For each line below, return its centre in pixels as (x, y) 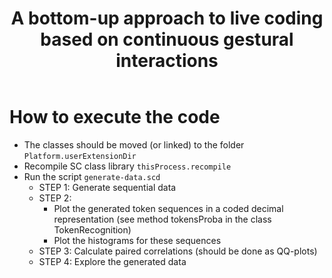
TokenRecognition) (92, 229)
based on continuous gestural (167, 39)
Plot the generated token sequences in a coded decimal (168, 208)
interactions (167, 61)
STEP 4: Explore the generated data (112, 261)
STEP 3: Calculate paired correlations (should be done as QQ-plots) (178, 251)
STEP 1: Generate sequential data (107, 187)
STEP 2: (55, 198)
